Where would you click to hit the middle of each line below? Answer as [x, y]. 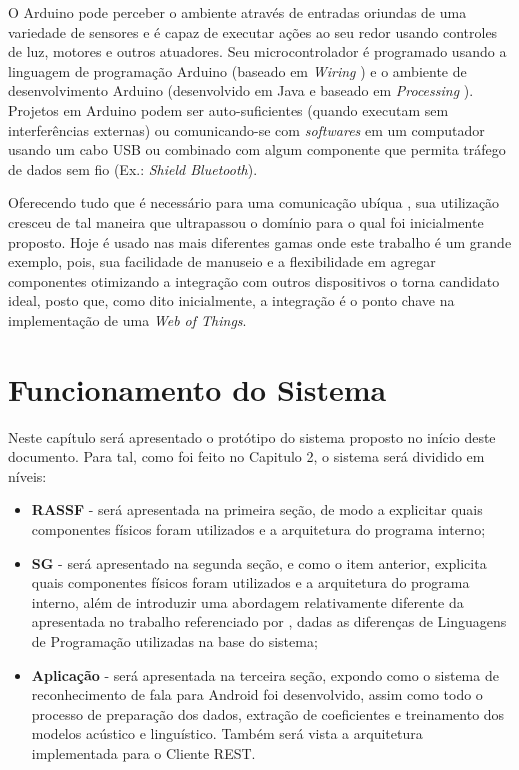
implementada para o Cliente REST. [143, 752]
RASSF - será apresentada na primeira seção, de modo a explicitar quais [257, 509]
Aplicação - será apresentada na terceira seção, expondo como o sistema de [265, 674]
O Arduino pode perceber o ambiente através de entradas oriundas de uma [237, 12]
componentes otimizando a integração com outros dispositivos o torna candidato [254, 280]
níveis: [27, 475]
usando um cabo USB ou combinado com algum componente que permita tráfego [257, 149]
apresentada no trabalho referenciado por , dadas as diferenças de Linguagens [269, 621]
